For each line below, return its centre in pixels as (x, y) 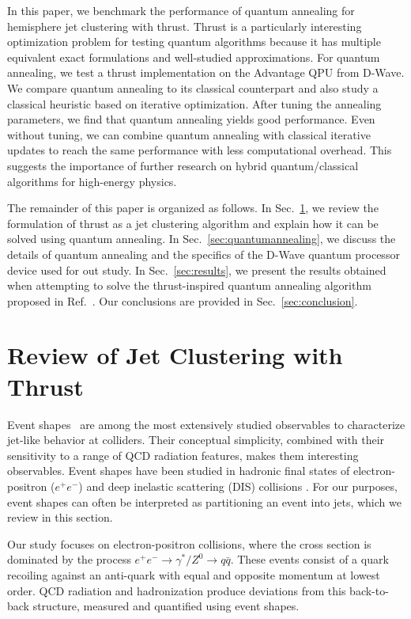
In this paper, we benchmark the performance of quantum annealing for (181, 10)
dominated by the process (69, 559)
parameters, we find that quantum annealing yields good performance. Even (191, 119)
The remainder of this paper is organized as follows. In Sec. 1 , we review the (193, 208)
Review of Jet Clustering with (175, 355)
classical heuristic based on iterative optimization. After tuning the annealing (194, 103)
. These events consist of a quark (309, 559)
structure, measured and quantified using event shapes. (166, 606)
